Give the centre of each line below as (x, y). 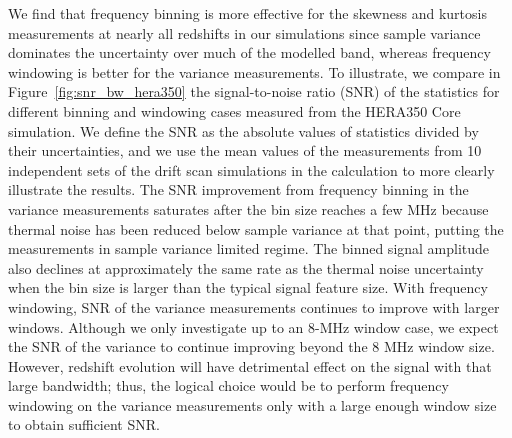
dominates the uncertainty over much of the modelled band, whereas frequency (249, 52)
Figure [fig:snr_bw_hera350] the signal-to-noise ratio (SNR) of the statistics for (254, 91)
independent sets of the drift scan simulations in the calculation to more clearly (251, 169)
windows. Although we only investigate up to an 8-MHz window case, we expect (253, 326)
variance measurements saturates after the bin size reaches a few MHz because (248, 208)
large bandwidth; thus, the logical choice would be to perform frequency (228, 385)
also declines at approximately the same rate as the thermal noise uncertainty (246, 267)
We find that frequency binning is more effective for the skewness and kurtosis (247, 13)
